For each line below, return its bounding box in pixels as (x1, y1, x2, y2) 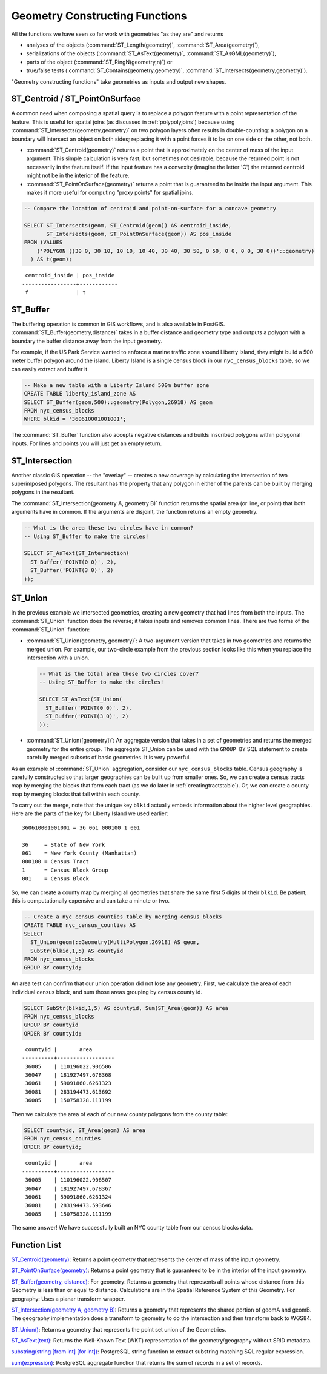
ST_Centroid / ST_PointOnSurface (11, 94, 142, 104)
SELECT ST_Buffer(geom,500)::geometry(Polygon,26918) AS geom (24, 399, 213, 406)
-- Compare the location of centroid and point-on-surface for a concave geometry (24, 205, 277, 212)
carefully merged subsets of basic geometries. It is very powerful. (26, 754, 191, 761)
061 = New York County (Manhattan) (22, 850, 137, 857)
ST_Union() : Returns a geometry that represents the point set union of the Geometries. (11, 1325, 226, 1333)
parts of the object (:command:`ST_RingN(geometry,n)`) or (26, 58, 173, 66)
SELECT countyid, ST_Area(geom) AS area (24, 1126, 145, 1134)
